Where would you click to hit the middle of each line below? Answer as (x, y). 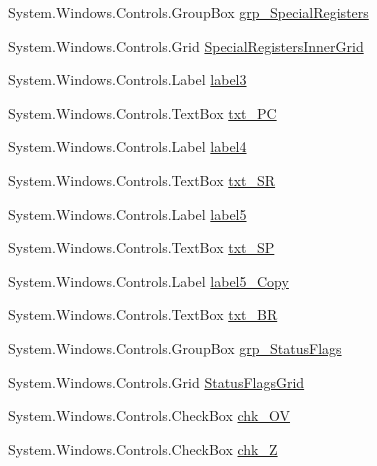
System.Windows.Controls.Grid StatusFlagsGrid (156, 381)
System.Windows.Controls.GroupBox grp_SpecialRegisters (188, 12)
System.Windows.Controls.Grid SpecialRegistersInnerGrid (186, 45)
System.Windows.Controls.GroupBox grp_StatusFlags (175, 347)
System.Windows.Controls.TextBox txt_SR (142, 179)
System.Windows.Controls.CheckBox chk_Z (143, 448)
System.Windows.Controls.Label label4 (127, 146)
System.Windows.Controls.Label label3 (127, 79)
